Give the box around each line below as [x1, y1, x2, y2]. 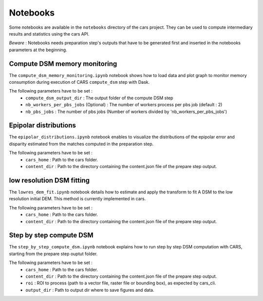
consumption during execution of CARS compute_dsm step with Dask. [9, 79, 150, 85]
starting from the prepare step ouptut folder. [9, 251, 98, 257]
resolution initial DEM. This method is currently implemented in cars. [9, 196, 146, 202]
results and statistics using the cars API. [9, 31, 90, 37]
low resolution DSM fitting [9, 176, 90, 185]
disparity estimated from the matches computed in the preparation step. [9, 141, 154, 147]
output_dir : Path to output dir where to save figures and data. [25, 287, 154, 293]
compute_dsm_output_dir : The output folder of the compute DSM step [25, 95, 173, 101]
